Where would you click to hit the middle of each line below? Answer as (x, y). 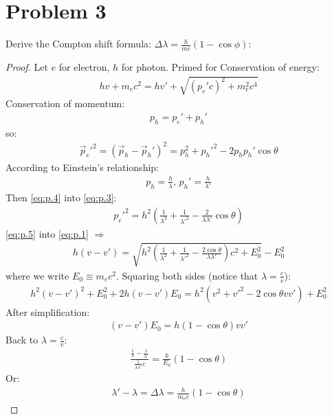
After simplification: (48, 312)
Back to (22, 340)
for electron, (84, 66)
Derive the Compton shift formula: (78, 44)
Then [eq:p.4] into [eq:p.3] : (61, 197)
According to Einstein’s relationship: (82, 167)
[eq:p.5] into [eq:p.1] (47, 233)
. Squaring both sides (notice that (187, 275)
